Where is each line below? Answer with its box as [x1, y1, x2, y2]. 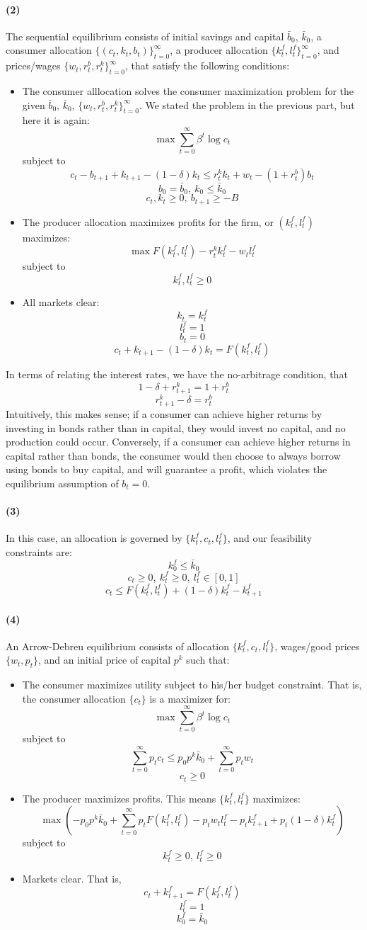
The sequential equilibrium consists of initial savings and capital [6, 28, 284, 43]
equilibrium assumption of [6, 475, 119, 490]
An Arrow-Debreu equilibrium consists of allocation [6, 638, 229, 653]
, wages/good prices [274, 638, 360, 653]
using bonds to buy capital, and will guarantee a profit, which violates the [6, 462, 327, 477]
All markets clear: [22, 294, 100, 309]
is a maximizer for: [149, 691, 231, 705]
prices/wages [6, 58, 61, 73]
